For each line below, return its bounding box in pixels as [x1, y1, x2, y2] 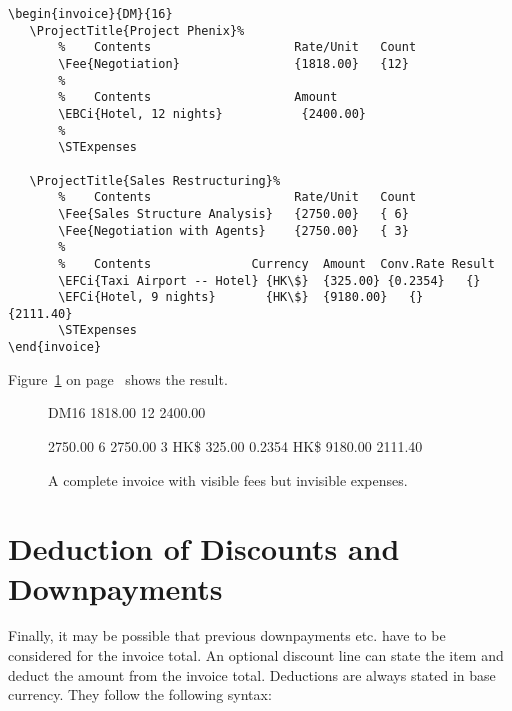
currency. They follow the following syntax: [8, 684, 272, 705]
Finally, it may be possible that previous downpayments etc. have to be [8, 625, 446, 646]
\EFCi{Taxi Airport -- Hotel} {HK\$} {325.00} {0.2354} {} [58, 273, 481, 288]
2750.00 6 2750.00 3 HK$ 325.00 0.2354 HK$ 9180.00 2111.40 [48, 435, 423, 456]
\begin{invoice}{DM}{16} [8, 7, 173, 21]
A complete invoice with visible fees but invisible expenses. [48, 469, 408, 490]
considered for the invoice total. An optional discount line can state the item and [8, 645, 504, 666]
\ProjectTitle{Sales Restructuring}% [29, 173, 281, 188]
